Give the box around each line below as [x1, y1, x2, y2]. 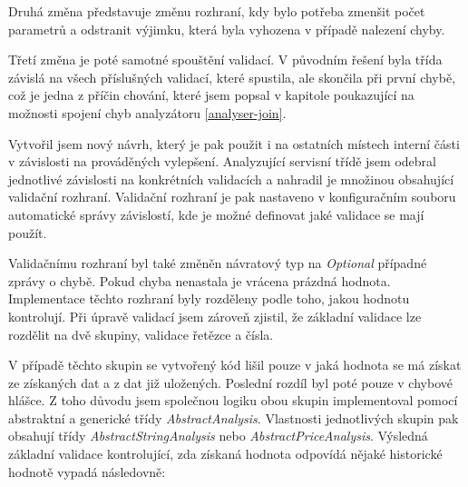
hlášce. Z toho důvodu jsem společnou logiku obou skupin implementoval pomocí [8, 391, 458, 410]
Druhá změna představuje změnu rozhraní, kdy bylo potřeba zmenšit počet [8, 2, 425, 20]
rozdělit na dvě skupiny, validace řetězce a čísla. [8, 324, 274, 343]
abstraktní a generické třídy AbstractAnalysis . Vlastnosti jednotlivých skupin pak [8, 408, 459, 427]
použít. [8, 223, 47, 242]
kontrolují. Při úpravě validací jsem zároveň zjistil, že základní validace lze [8, 306, 422, 325]
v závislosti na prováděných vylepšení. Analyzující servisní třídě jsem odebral [8, 152, 436, 171]
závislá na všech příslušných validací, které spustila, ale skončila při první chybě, [8, 67, 456, 86]
